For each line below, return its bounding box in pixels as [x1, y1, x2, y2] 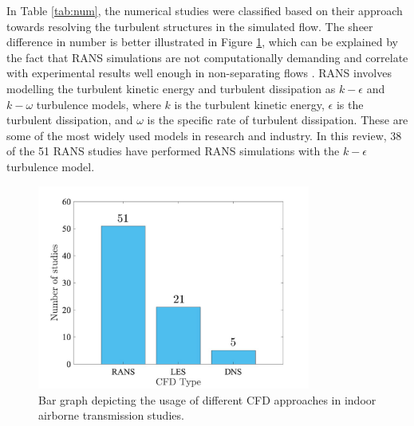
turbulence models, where [36, 96, 161, 112]
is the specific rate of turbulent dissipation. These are [147, 111, 408, 128]
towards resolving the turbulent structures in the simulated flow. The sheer [6, 18, 373, 34]
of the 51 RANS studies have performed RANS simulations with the [6, 143, 340, 159]
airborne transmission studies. [38, 407, 184, 424]
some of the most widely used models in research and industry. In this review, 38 [6, 127, 402, 143]
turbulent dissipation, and [6, 111, 133, 128]
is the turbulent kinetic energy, [174, 96, 325, 112]
